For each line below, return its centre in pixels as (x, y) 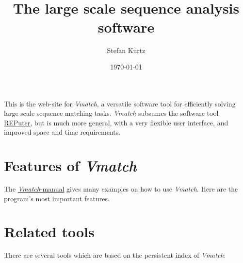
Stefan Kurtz (126, 50)
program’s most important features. (57, 198)
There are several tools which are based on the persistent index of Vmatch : (115, 255)
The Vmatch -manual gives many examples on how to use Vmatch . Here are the (121, 189)
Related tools (49, 232)
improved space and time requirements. (62, 132)
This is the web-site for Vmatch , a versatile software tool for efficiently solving (120, 103)
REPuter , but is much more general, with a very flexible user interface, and (116, 122)
